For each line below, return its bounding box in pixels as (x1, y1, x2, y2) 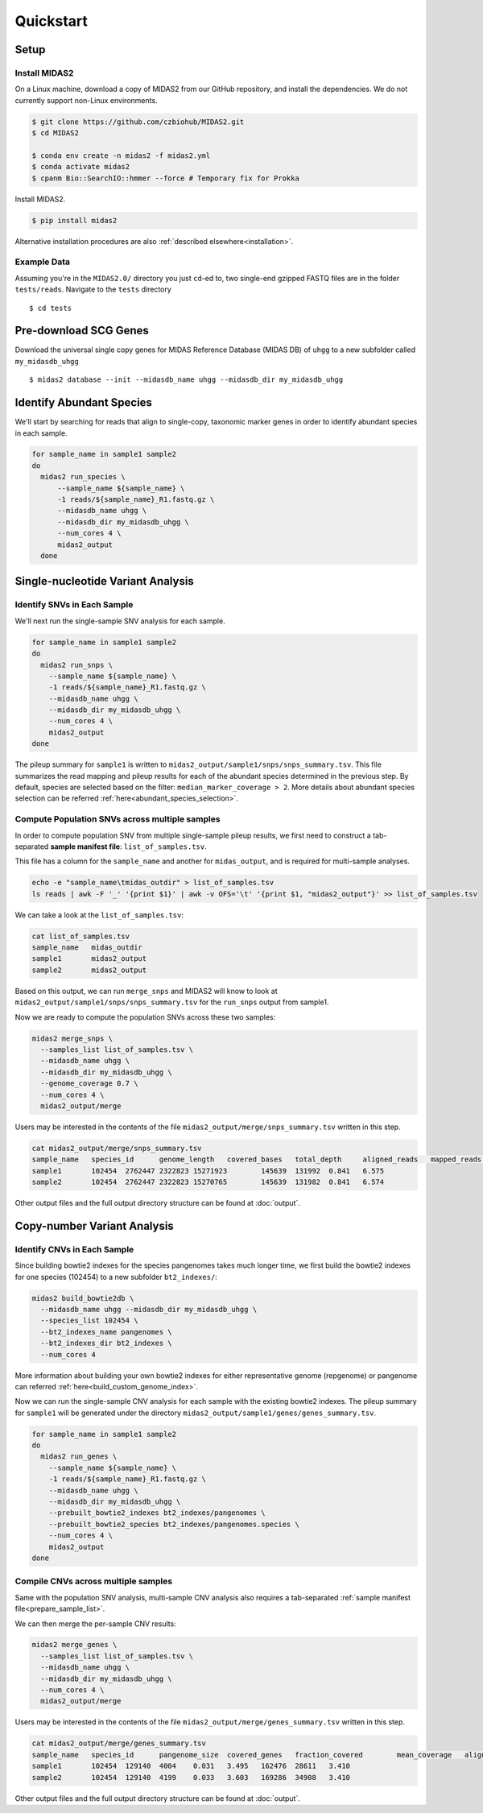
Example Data (14, 256, 71, 267)
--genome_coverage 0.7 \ (40, 1079, 138, 1088)
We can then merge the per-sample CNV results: (14, 1619, 176, 1629)
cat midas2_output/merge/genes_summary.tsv (31, 1739, 207, 1748)
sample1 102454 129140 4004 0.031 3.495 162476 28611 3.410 (31, 1761, 350, 1771)
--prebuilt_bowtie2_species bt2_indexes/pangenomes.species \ (48, 1519, 299, 1529)
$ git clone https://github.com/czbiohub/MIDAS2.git (31, 117, 245, 126)
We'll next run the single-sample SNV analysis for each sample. (14, 616, 225, 626)
